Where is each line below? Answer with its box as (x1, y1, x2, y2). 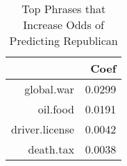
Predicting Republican (9, 33, 118, 48)
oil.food (37, 101, 74, 117)
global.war (24, 81, 74, 97)
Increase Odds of (23, 17, 104, 33)
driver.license (11, 121, 74, 137)
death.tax (28, 141, 74, 157)
